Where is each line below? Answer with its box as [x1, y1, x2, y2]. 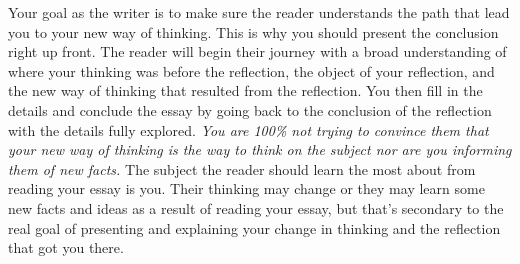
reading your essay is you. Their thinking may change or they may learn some [8, 178, 485, 199]
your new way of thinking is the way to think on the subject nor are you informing [8, 139, 512, 160]
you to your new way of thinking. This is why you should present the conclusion [8, 21, 499, 42]
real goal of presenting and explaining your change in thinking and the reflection [8, 217, 501, 238]
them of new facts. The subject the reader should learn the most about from [8, 158, 476, 179]
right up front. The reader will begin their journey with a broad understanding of [8, 41, 507, 62]
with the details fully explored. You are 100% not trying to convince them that [8, 119, 489, 140]
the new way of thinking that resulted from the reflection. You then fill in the [8, 80, 483, 101]
